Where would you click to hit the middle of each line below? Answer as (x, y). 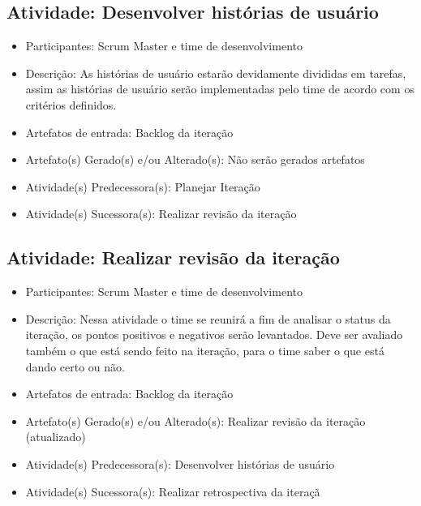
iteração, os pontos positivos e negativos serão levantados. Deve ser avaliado (214, 334)
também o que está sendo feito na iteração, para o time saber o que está (205, 350)
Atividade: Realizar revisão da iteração (173, 257)
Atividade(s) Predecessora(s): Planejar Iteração (143, 186)
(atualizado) (56, 437)
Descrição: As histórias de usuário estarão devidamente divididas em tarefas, (216, 73)
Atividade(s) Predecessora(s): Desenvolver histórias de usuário (180, 463)
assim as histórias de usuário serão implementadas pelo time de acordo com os (220, 89)
